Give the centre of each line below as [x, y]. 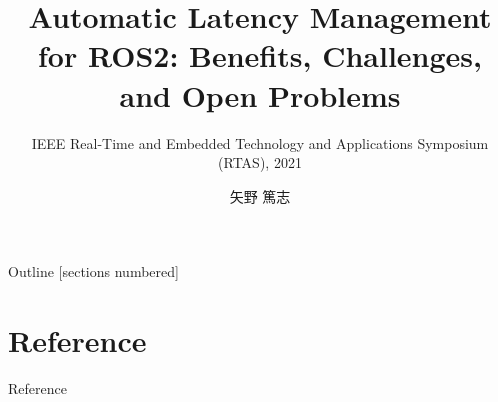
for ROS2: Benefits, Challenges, [260, 55]
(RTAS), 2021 [260, 162]
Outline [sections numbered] [93, 271]
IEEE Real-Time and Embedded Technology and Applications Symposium [260, 142]
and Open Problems [260, 94]
